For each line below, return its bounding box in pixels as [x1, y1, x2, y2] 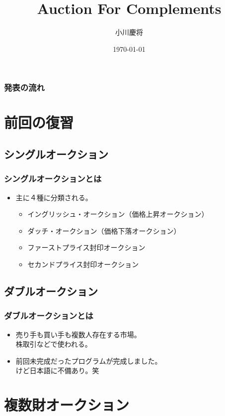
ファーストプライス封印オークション [27, 242, 146, 253]
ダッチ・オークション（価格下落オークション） [27, 225, 181, 236]
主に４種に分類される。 [15, 192, 92, 202]
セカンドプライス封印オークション [27, 259, 139, 269]
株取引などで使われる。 [15, 339, 92, 349]
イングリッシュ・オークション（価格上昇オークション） [27, 209, 209, 219]
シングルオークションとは [4, 172, 102, 185]
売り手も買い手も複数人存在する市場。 [15, 329, 141, 339]
